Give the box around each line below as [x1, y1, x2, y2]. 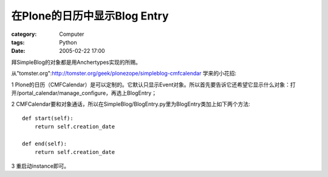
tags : [11, 38, 25, 46]
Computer [59, 30, 84, 38]
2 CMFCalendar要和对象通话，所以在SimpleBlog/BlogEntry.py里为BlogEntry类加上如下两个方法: [11, 100, 250, 108]
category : [11, 30, 37, 38]
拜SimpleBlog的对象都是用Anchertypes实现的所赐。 [11, 58, 141, 66]
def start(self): [22, 114, 73, 122]
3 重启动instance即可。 [11, 162, 70, 170]
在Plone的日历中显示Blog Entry [11, 9, 169, 23]
